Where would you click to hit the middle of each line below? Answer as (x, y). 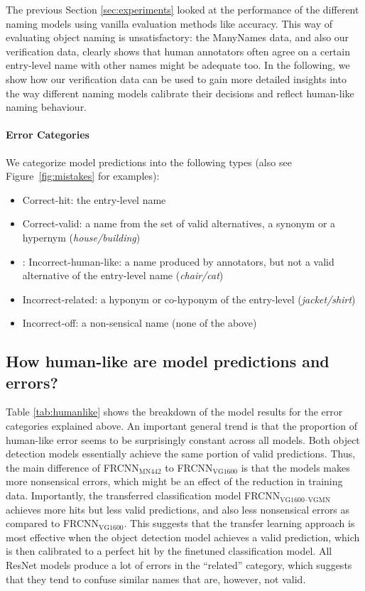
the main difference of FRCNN (72, 467)
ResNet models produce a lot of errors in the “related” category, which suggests (179, 565)
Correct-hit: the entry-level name (94, 199)
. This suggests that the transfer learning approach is (239, 523)
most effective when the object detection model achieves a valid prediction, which (183, 537)
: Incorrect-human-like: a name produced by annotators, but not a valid (178, 261)
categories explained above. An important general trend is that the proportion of (182, 426)
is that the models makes (295, 467)
